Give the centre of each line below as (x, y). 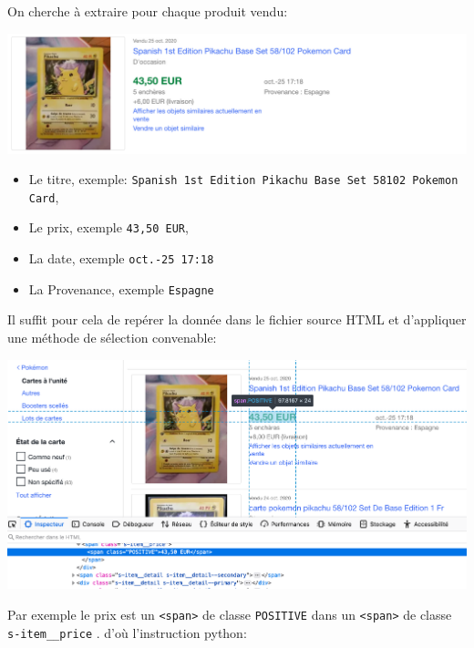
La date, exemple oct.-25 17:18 (121, 258)
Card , (44, 196)
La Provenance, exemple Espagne (121, 288)
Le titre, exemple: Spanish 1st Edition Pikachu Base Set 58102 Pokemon (243, 179)
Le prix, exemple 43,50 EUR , (108, 227)
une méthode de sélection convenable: (112, 337)
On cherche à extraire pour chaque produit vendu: (148, 11)
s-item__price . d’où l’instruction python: (127, 632)
